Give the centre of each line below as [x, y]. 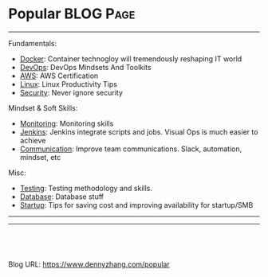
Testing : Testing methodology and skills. [86, 188]
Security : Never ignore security [71, 92]
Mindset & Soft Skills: [43, 107]
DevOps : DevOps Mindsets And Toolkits [85, 67]
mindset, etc [40, 157]
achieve [33, 140]
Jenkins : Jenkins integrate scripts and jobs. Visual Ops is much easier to [139, 131]
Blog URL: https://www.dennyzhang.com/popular [89, 264]
